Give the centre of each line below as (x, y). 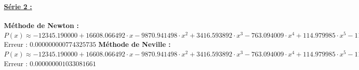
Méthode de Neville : (134, 44)
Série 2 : (18, 6)
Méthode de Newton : (41, 25)
